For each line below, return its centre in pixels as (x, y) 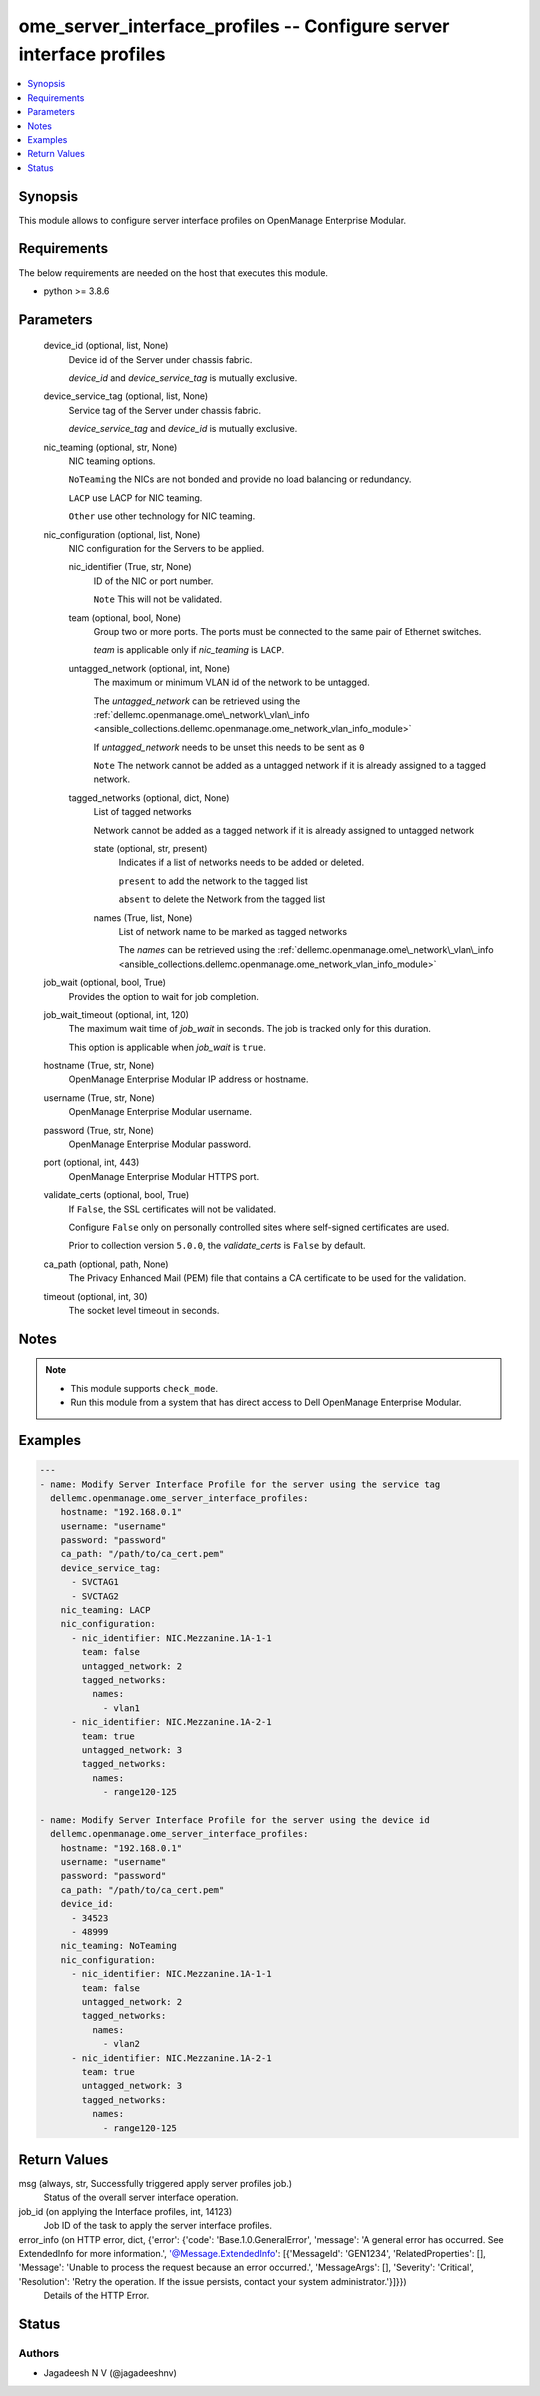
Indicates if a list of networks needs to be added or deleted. (241, 862)
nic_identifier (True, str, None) (130, 567)
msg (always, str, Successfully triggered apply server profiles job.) (155, 2183)
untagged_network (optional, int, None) (149, 668)
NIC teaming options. (112, 461)
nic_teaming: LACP (105, 1610)
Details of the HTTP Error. (96, 2296)
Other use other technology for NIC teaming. (162, 516)
